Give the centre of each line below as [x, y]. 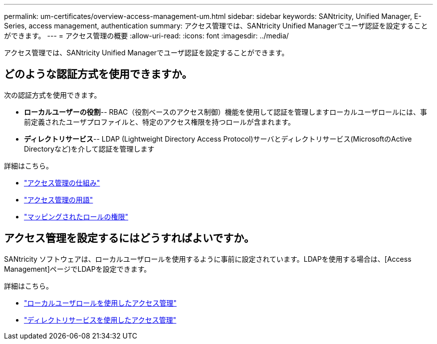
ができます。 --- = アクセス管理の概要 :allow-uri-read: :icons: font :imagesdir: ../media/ [146, 36]
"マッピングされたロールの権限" [76, 216]
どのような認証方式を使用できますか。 [98, 74]
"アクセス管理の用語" [59, 199]
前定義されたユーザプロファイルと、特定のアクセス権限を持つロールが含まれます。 [160, 122]
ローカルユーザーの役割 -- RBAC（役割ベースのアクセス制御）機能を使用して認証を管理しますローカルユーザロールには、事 [226, 112]
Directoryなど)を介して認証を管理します [89, 149]
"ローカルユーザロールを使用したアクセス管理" [101, 303]
